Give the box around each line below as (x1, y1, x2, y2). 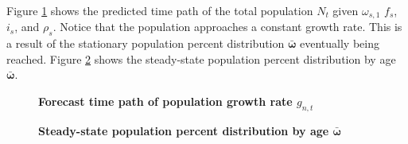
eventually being (300, 35, 379, 52)
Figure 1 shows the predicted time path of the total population (6, 2, 313, 18)
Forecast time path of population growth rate (38, 93, 293, 110)
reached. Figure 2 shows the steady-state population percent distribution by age (6, 50, 396, 67)
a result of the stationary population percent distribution (6, 35, 285, 52)
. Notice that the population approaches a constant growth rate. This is (52, 18, 402, 35)
